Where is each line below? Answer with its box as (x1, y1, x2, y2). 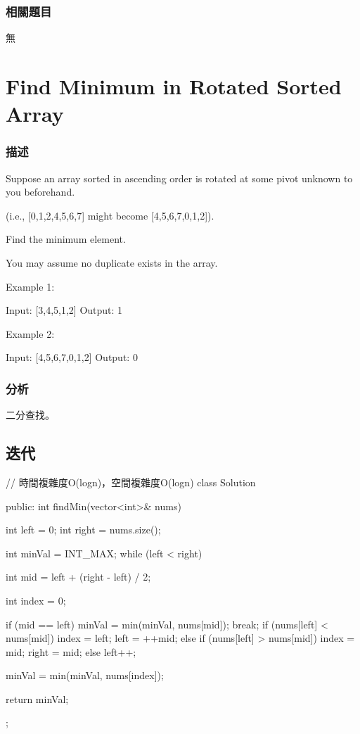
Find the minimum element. (6, 232, 126, 246)
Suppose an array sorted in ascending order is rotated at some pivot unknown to (6, 170, 353, 185)
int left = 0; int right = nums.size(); (6, 522, 161, 537)
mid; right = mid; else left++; (6, 644, 136, 659)
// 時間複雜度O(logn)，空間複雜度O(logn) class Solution (6, 474, 256, 489)
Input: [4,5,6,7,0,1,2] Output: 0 (6, 350, 138, 365)
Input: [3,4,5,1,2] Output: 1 (6, 303, 123, 317)
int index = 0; (6, 593, 66, 607)
